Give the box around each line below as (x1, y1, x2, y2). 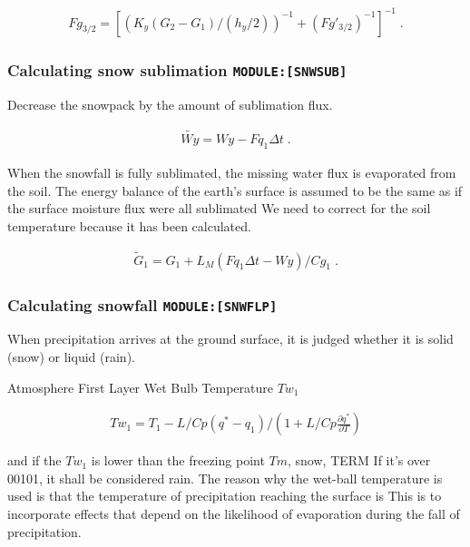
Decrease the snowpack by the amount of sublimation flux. (7, 95, 333, 114)
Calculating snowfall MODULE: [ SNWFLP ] (7, 293, 278, 316)
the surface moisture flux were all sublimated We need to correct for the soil (7, 199, 431, 218)
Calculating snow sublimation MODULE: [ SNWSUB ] (7, 59, 348, 82)
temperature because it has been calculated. (7, 216, 251, 235)
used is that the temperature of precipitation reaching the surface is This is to (7, 486, 442, 505)
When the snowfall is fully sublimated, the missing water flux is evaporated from (7, 162, 456, 181)
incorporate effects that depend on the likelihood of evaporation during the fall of (7, 503, 460, 523)
